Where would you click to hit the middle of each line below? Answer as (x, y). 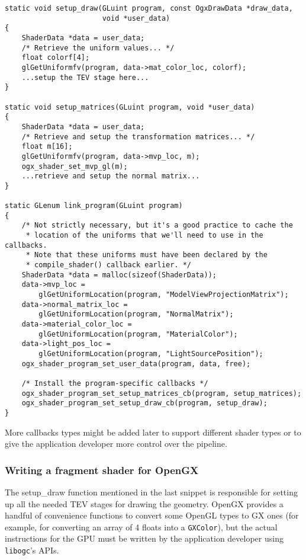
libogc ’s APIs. (32, 550)
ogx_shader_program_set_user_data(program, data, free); (136, 364)
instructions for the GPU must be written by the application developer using (144, 538)
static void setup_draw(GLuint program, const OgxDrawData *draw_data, (149, 8)
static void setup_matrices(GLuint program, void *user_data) (130, 107)
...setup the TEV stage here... (85, 77)
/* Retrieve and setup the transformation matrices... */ (138, 137)
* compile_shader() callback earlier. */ (108, 265)
